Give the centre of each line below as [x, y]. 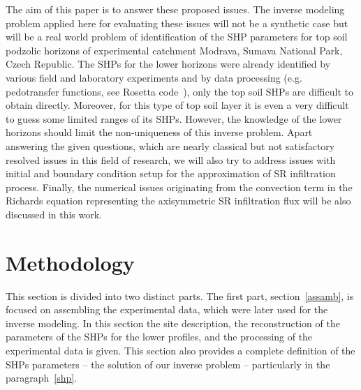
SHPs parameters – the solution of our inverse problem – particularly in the [168, 364]
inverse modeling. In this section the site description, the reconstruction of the [173, 323]
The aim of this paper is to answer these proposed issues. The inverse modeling [175, 9]
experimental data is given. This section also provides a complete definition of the [180, 350]
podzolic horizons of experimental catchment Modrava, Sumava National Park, [174, 50]
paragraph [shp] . [42, 378]
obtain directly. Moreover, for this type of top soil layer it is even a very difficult [177, 105]
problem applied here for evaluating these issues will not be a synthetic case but [177, 23]
